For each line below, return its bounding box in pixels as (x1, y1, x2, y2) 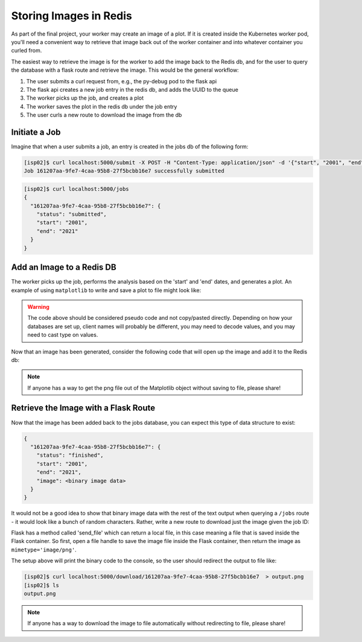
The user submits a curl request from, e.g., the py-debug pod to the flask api (26, 77, 217, 84)
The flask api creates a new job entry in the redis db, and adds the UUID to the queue (26, 86, 238, 93)
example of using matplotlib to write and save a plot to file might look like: (11, 287, 202, 294)
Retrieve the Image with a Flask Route (11, 403, 156, 413)
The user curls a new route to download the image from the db (26, 112, 182, 119)
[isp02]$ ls (24, 582, 60, 588)
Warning (27, 303, 49, 310)
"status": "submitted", (36, 211, 107, 218)
